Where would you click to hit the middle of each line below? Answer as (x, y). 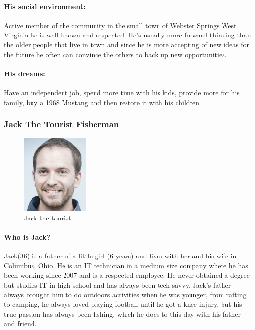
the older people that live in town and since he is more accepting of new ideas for (127, 44)
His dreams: (25, 73)
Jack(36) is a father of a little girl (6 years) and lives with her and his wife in (120, 256)
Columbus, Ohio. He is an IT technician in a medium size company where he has (126, 265)
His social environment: (45, 6)
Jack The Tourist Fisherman (62, 124)
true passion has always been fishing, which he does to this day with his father (122, 313)
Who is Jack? (27, 237)
